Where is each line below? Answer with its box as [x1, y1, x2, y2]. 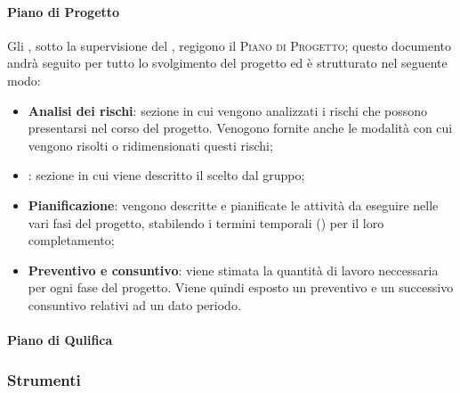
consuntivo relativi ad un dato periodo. [28, 295, 241, 314]
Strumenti [7, 368, 81, 390]
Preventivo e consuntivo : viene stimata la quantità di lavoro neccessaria [28, 260, 439, 279]
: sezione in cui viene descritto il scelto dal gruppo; [28, 166, 305, 184]
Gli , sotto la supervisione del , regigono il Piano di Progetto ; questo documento [7, 36, 451, 54]
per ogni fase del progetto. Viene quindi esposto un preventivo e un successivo [28, 278, 454, 297]
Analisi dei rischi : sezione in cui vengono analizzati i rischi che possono [28, 101, 428, 119]
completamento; [28, 231, 115, 250]
